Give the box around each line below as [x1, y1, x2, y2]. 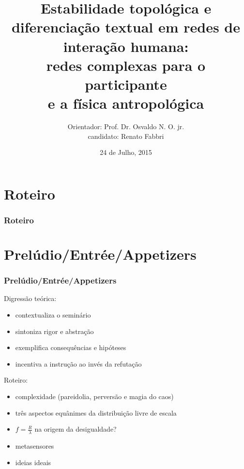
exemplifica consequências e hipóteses [15, 342, 126, 352]
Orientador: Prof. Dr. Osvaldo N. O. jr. [67, 121, 184, 132]
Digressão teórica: [4, 293, 57, 303]
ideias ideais [15, 457, 51, 467]
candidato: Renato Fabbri [88, 131, 164, 141]
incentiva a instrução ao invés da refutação [15, 358, 142, 368]
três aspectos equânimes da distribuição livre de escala [15, 407, 177, 418]
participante [85, 74, 167, 94]
